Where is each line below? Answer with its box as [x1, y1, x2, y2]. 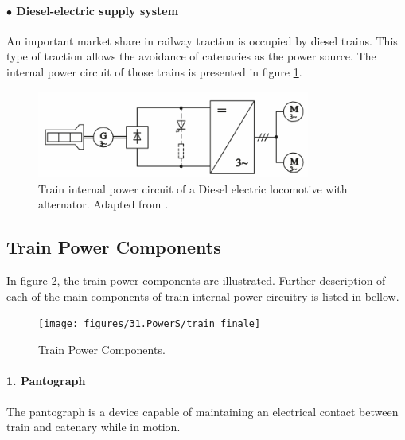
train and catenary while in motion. [6, 419, 181, 435]
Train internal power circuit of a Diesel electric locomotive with [38, 180, 348, 197]
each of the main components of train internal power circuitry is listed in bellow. [6, 287, 399, 304]
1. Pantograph [6, 372, 86, 389]
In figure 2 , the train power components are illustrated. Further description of [6, 272, 386, 289]
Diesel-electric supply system [16, 2, 179, 18]
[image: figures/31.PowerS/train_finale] [38, 318, 261, 330]
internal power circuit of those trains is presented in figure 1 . [6, 63, 302, 80]
